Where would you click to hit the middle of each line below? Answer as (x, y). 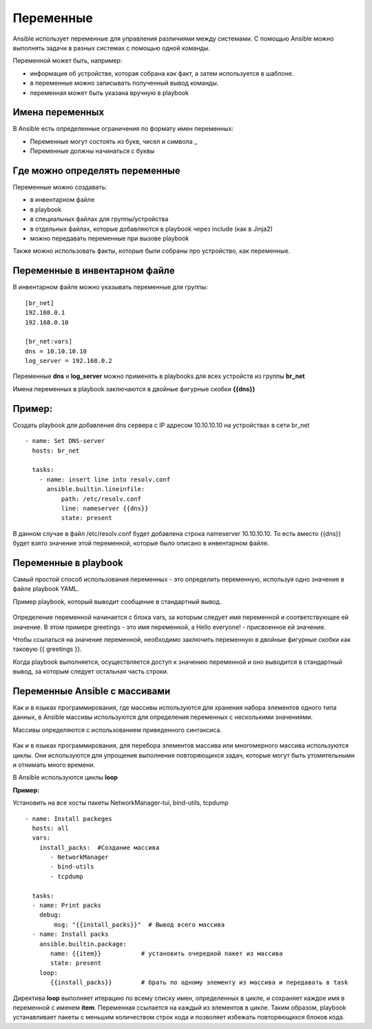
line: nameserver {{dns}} (105, 508)
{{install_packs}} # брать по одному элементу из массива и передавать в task (199, 983)
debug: (50, 915)
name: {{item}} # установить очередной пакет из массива (167, 953)
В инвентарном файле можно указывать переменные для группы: (110, 287)
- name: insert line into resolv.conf (105, 479)
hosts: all (50, 828)
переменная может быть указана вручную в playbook (110, 92)
